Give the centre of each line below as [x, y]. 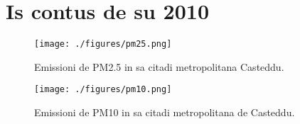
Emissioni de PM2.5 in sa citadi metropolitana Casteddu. [159, 66]
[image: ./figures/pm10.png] [103, 90]
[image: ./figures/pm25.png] [103, 44]
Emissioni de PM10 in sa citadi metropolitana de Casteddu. [165, 112]
